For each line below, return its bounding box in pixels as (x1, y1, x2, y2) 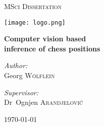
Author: (4, 60, 28, 71)
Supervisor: (4, 87, 38, 97)
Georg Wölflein (4, 70, 55, 81)
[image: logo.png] (4, 19, 66, 26)
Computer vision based (4, 33, 86, 44)
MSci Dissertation (4, 1, 62, 11)
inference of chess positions (4, 43, 100, 53)
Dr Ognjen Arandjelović (4, 97, 83, 107)
